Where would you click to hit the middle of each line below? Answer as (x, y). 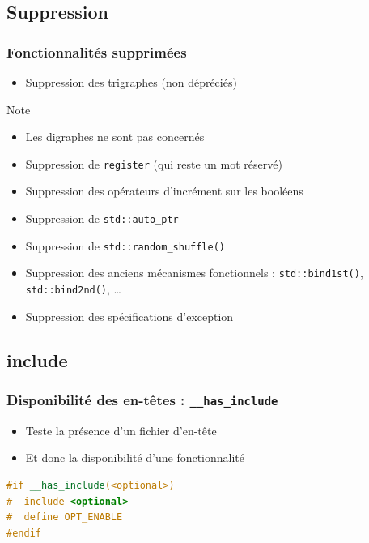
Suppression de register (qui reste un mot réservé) (154, 163)
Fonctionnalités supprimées (97, 51)
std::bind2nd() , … (73, 289)
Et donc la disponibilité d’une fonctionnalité (135, 457)
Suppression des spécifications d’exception (129, 316)
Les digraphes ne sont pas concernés (115, 137)
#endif (24, 533)
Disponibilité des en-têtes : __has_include (142, 399)
